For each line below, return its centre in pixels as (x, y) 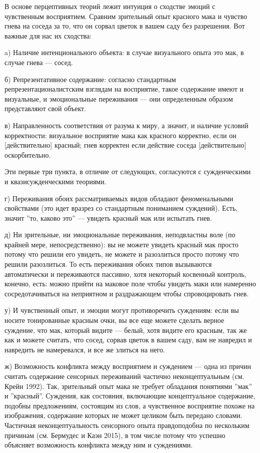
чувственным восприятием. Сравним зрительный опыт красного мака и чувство (126, 16)
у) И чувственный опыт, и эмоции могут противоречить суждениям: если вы (122, 310)
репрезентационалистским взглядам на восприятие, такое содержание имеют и (124, 89)
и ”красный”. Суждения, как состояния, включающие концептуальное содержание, (130, 396)
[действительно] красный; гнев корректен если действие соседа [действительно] (125, 145)
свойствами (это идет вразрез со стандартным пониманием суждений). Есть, (121, 208)
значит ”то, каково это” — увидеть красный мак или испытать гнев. (108, 217)
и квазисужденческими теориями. (55, 181)
